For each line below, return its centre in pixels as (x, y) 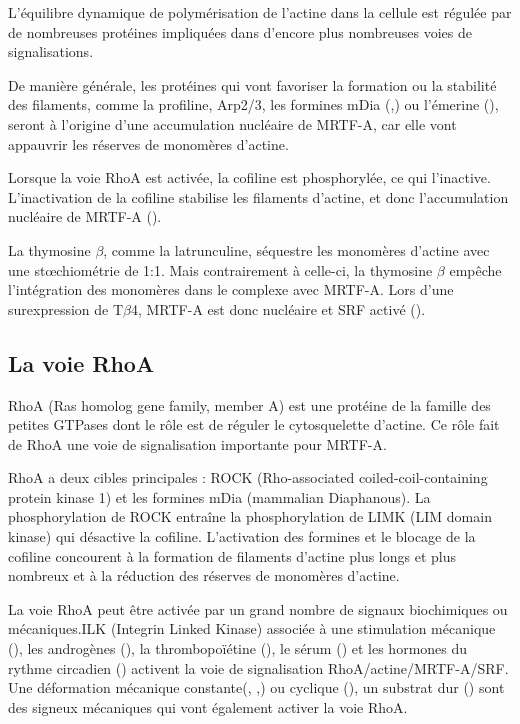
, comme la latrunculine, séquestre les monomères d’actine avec (296, 249)
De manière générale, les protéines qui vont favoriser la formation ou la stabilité (252, 84)
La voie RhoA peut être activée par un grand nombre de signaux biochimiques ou (258, 608)
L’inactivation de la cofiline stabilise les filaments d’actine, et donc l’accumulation (258, 196)
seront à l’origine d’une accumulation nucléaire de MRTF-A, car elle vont (232, 123)
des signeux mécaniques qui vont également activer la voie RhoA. (208, 706)
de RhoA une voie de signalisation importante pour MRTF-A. (197, 443)
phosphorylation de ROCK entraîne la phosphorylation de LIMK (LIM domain (250, 516)
